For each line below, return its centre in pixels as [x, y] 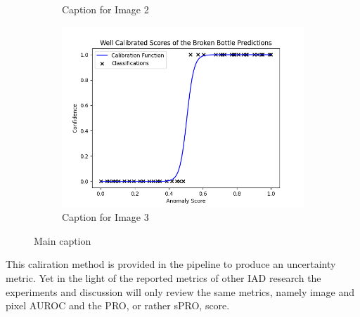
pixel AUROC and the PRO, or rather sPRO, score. [118, 305]
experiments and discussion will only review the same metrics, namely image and [180, 291]
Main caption [63, 240]
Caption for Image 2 [105, 9]
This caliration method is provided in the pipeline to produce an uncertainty [171, 264]
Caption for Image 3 [105, 217]
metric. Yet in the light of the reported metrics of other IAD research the [163, 277]
